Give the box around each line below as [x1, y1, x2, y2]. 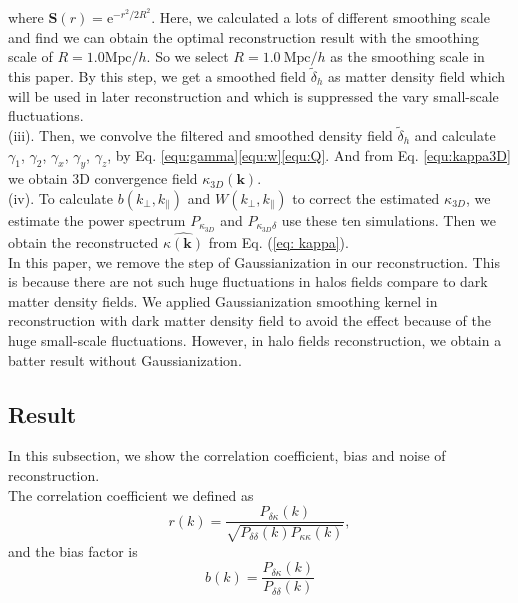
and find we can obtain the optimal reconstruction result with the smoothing [8, 26, 479, 47]
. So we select [146, 46, 229, 67]
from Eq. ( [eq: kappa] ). [208, 232, 349, 253]
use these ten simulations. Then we [281, 209, 496, 230]
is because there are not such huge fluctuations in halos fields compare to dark [8, 271, 488, 292]
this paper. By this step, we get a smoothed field [8, 66, 307, 86]
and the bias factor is [8, 540, 138, 561]
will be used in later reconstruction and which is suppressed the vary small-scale [8, 85, 499, 106]
